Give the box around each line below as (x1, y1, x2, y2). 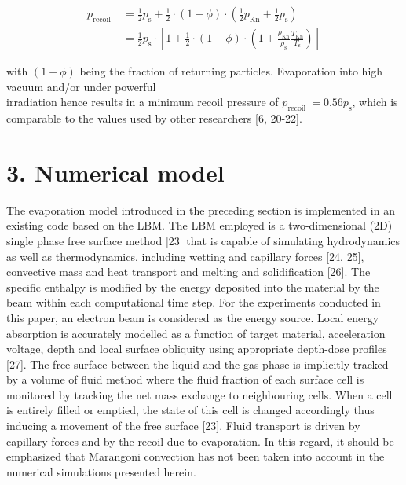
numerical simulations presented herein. (6, 463, 196, 479)
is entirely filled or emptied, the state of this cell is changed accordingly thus (6, 402, 375, 418)
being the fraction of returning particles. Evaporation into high (79, 63, 383, 79)
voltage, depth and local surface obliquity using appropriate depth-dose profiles (6, 340, 387, 357)
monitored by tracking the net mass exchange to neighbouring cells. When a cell (6, 386, 393, 402)
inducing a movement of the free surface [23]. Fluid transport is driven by (6, 417, 360, 434)
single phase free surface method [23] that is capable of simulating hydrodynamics (6, 232, 401, 248)
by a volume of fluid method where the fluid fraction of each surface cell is (6, 371, 364, 388)
